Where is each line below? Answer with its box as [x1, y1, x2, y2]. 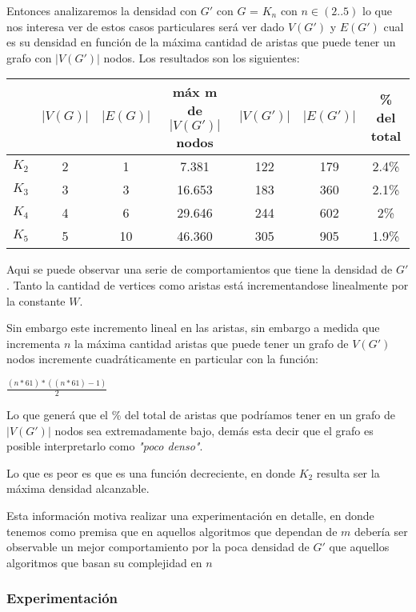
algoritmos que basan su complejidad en [6, 554, 202, 570]
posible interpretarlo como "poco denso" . [6, 438, 203, 454]
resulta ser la [316, 464, 380, 481]
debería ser [354, 522, 408, 539]
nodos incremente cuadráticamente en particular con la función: [6, 350, 318, 367]
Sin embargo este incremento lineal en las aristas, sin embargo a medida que [6, 319, 380, 336]
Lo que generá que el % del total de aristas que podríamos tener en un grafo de [6, 406, 395, 423]
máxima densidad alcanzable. [6, 480, 150, 497]
